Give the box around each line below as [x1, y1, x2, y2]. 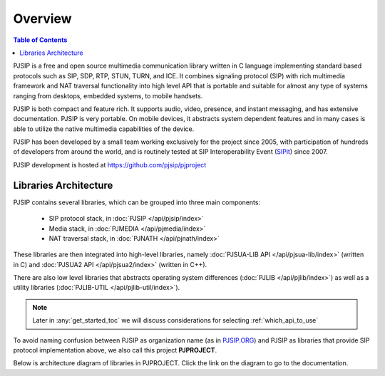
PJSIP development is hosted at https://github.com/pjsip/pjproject [13, 160, 207, 169]
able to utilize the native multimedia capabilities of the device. [13, 125, 195, 133]
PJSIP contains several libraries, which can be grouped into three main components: [13, 198, 260, 207]
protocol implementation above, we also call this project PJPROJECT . [13, 346, 217, 355]
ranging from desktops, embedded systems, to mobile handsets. [13, 91, 203, 100]
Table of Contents [13, 36, 68, 44]
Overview [13, 11, 72, 26]
